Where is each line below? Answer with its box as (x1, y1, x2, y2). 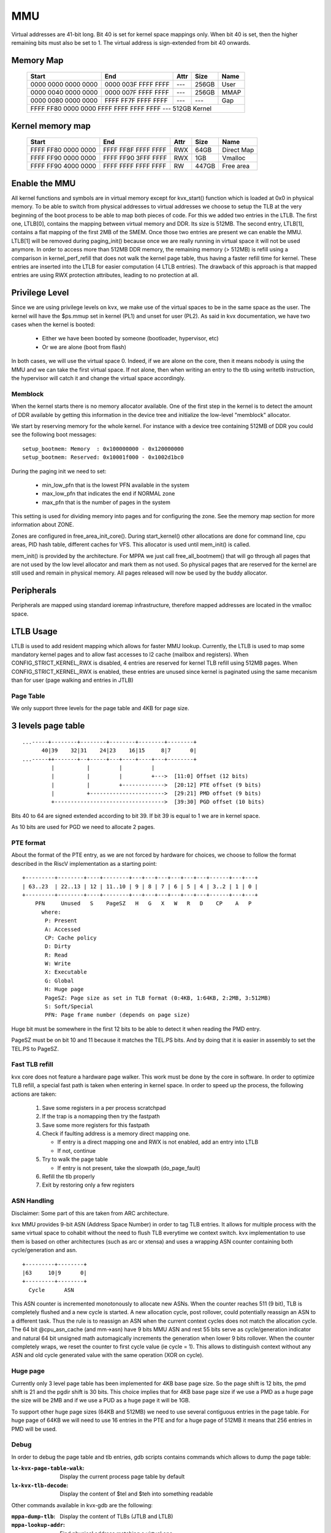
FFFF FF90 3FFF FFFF (103, 154, 167, 162)
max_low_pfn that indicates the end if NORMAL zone (42, 490, 175, 497)
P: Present (45, 917, 78, 924)
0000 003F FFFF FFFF (104, 80, 170, 89)
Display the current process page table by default (59, 1473, 185, 1480)
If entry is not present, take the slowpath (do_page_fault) (57, 1164, 200, 1171)
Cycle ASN (28, 1286, 74, 1293)
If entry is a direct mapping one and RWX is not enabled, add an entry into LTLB (57, 1138, 259, 1146)
